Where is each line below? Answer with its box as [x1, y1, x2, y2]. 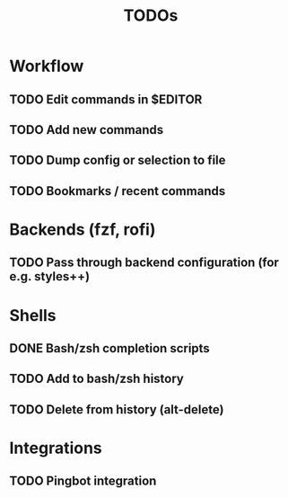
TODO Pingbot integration [9, 474, 157, 489]
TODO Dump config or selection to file [9, 153, 226, 168]
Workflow [9, 56, 84, 76]
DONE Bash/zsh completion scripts [9, 341, 211, 356]
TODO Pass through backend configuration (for [9, 255, 280, 271]
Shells [9, 305, 57, 325]
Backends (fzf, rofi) [9, 219, 156, 239]
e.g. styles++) [9, 269, 91, 284]
